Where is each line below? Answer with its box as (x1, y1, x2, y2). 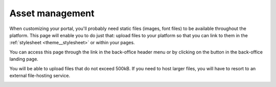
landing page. (9, 56, 38, 62)
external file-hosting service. (9, 72, 71, 78)
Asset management (9, 8, 95, 19)
